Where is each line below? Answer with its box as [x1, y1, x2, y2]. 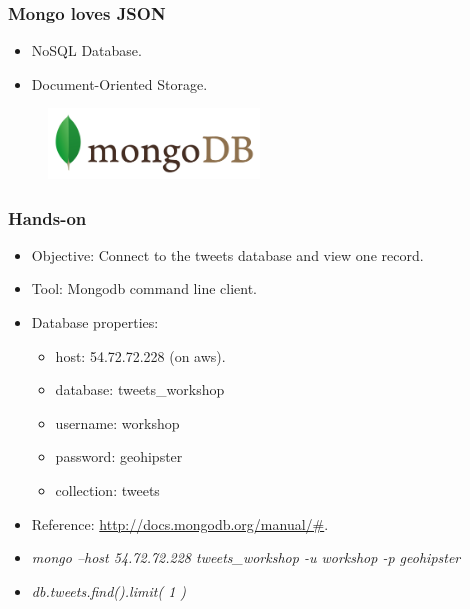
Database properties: [31, 312, 159, 332]
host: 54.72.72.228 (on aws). [55, 345, 226, 366]
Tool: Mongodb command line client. [31, 278, 257, 299]
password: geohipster [55, 446, 183, 467]
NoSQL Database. [31, 40, 142, 61]
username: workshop [55, 412, 180, 433]
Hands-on [8, 205, 87, 230]
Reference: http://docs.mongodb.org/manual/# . [31, 513, 329, 534]
